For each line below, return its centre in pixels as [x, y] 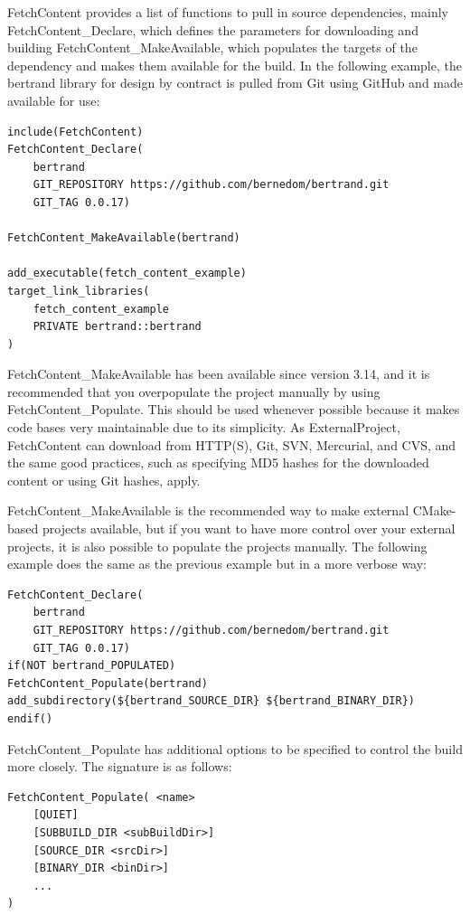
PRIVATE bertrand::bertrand [117, 327]
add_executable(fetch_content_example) [127, 274]
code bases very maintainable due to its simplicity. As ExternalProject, [204, 427]
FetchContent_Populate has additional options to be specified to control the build [235, 748]
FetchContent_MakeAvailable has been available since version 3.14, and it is [219, 374]
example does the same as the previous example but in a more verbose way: [217, 564]
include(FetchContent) [75, 132]
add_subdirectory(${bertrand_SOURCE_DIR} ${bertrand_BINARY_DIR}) [211, 701]
